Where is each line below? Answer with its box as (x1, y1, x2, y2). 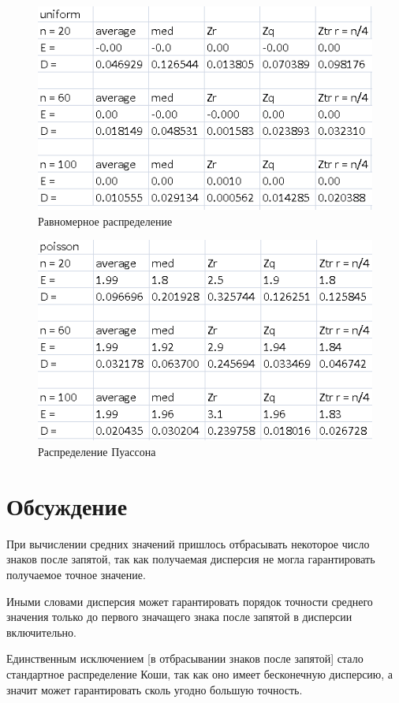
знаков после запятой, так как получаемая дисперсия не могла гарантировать (6, 551, 375, 567)
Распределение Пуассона (38, 443, 156, 460)
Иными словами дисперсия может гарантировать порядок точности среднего (6, 593, 373, 609)
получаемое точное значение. (6, 566, 146, 582)
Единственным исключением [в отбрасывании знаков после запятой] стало (6, 650, 364, 667)
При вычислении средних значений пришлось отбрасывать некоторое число (6, 535, 370, 552)
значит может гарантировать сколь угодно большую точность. (6, 681, 303, 697)
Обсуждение (6, 489, 128, 522)
